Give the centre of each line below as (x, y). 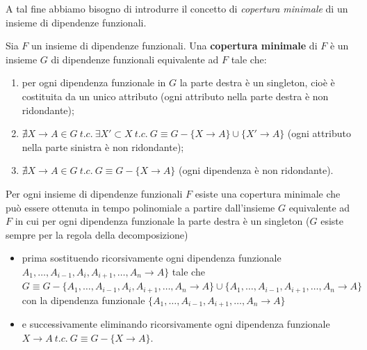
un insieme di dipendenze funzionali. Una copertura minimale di (174, 46)
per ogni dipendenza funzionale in (94, 82)
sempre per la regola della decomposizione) (97, 234)
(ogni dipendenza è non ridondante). (256, 170)
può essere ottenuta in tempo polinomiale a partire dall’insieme (140, 207)
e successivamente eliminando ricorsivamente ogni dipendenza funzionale (176, 324)
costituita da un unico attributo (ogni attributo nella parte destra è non (175, 96)
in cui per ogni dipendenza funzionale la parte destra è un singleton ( (162, 221)
